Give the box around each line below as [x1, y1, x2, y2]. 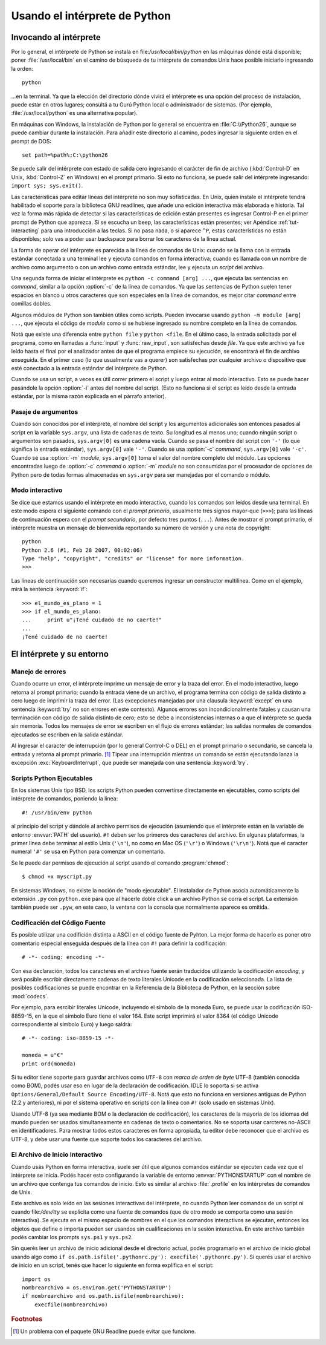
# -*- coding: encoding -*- [22, 954, 105, 961]
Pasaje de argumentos [11, 407, 78, 416]
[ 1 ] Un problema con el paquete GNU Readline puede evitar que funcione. [13, 1328, 196, 1335]
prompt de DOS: [11, 137, 51, 145]
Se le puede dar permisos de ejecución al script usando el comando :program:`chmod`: [11, 859, 229, 866]
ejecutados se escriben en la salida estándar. [11, 731, 124, 738]
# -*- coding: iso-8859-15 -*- [22, 1035, 115, 1042]
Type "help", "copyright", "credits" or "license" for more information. [22, 555, 245, 562]
